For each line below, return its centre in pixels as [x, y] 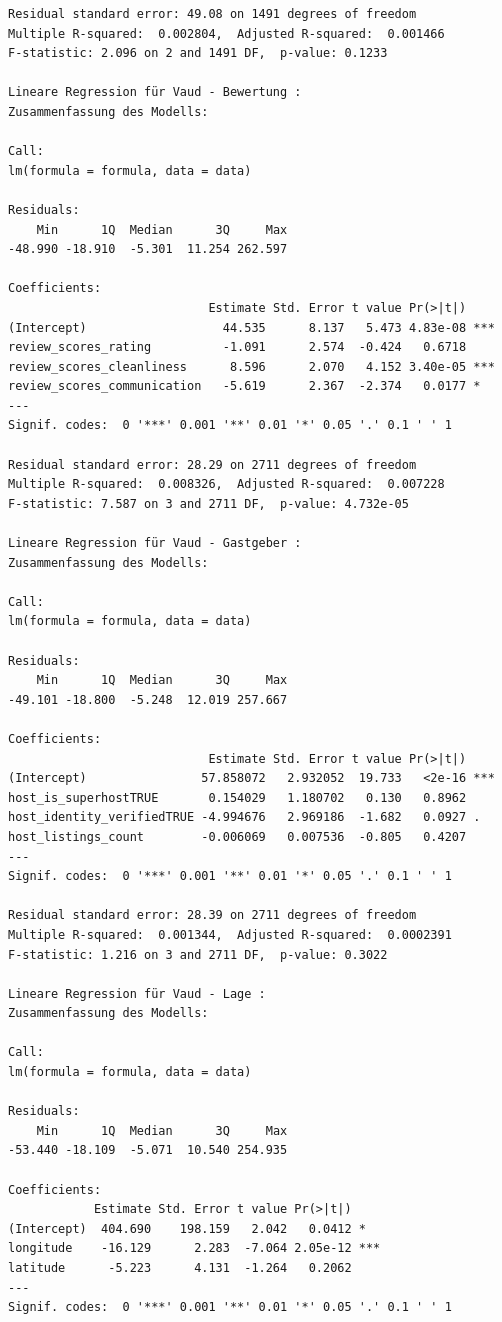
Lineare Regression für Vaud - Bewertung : [155, 92]
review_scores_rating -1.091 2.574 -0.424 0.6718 [237, 347]
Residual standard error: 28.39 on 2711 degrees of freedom [212, 915]
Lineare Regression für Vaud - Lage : [137, 993]
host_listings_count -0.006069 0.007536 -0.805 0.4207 [237, 836]
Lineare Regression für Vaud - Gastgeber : [155, 543]
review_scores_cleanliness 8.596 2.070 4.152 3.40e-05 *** [251, 366]
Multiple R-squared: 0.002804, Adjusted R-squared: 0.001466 [226, 33]
